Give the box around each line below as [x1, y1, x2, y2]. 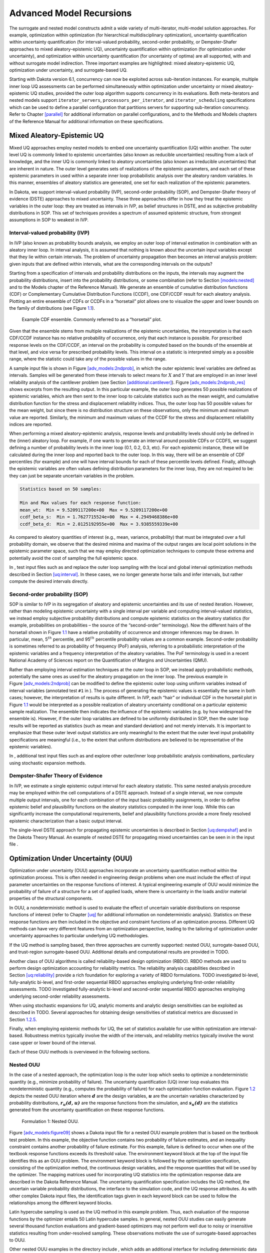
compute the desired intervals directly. [9, 578, 88, 584]
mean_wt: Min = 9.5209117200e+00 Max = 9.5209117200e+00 [19, 507, 167, 513]
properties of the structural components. [9, 895, 93, 902]
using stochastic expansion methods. [9, 760, 86, 766]
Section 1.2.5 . [9, 1016, 37, 1022]
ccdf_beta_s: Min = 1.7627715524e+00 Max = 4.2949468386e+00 [19, 514, 178, 520]
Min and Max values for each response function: [19, 500, 141, 506]
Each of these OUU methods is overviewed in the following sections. [9, 1049, 150, 1055]
